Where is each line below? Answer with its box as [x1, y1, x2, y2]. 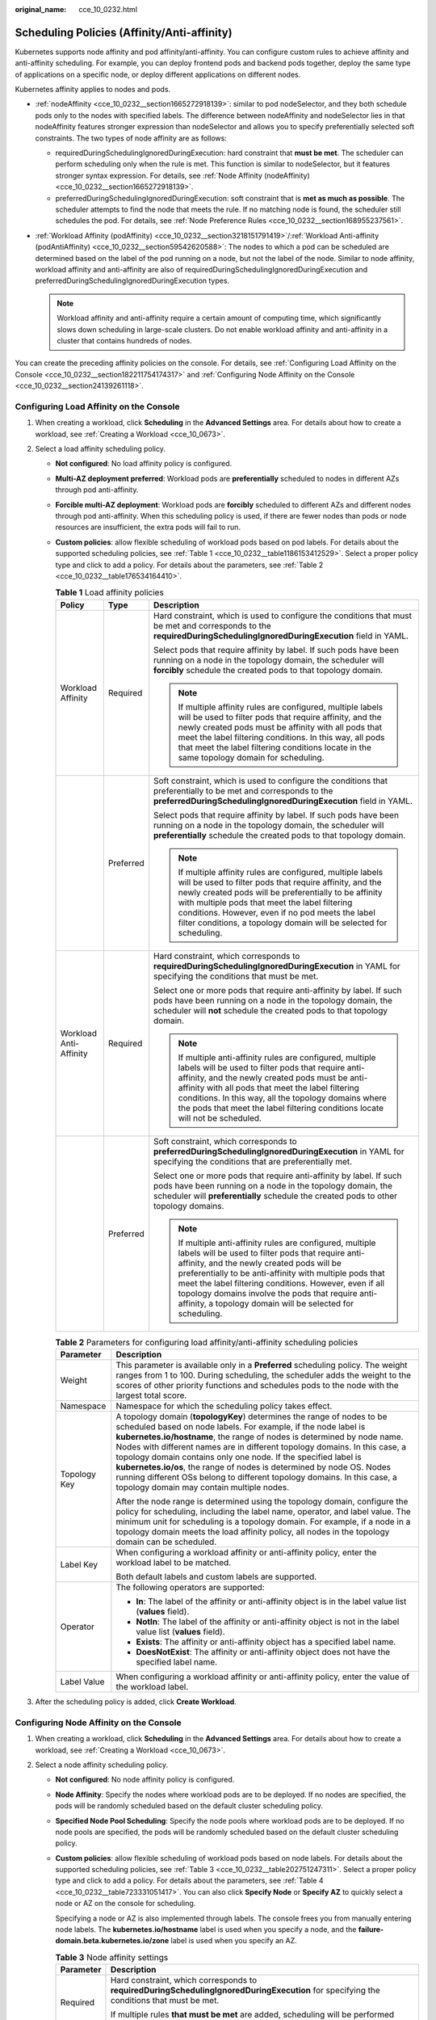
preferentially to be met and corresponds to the [153, 785, 333, 796]
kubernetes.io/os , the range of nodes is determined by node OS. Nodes [115, 1462, 392, 1473]
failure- [358, 1925, 384, 1934]
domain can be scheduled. [115, 1536, 217, 1547]
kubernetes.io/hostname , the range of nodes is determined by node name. [115, 1431, 404, 1442]
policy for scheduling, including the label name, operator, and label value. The [115, 1506, 411, 1517]
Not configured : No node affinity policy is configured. [55, 1774, 235, 1785]
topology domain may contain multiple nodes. [115, 1482, 290, 1493]
